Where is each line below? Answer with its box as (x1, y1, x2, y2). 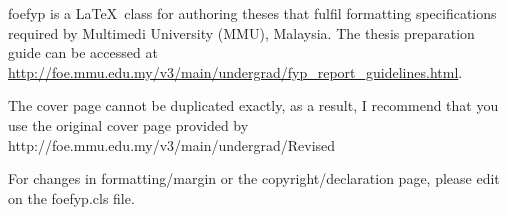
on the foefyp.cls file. (8, 187, 135, 208)
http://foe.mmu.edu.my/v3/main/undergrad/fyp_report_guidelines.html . (8, 61, 463, 82)
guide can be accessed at (8, 42, 158, 63)
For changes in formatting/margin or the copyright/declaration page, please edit (8, 168, 500, 189)
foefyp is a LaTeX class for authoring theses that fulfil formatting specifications (8, 3, 497, 23)
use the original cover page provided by (8, 114, 249, 135)
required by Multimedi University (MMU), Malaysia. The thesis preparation (8, 22, 475, 43)
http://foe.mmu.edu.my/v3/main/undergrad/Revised (8, 134, 336, 155)
